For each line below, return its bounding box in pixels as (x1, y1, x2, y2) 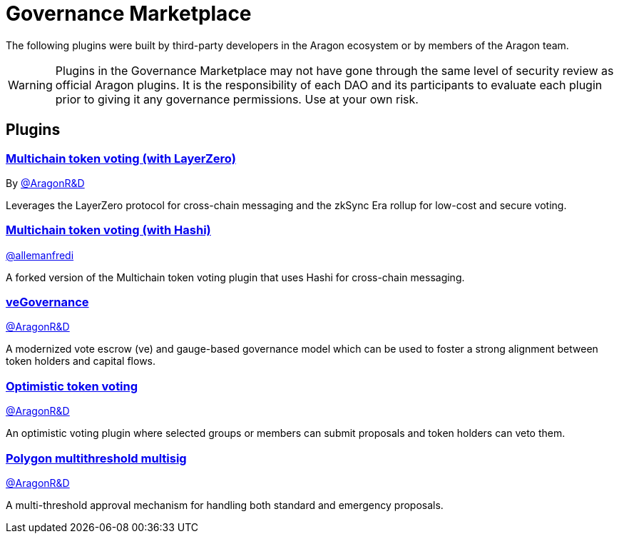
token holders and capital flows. (6, 355, 156, 368)
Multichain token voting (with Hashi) (6, 223, 211, 238)
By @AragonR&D (6, 176, 85, 189)
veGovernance (6, 295, 89, 310)
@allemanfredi (6, 248, 74, 261)
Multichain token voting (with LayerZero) (6, 151, 236, 166)
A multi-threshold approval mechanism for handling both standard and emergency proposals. (6, 498, 444, 511)
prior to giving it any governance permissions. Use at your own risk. (55, 91, 419, 106)
